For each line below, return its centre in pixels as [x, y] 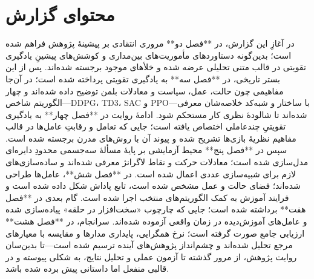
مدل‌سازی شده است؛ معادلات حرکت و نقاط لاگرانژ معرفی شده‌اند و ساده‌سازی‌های [157, 162]
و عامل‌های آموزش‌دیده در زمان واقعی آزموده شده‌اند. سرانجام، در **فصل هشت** [156, 221]
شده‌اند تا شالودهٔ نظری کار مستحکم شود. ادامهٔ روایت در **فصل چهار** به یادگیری [156, 114]
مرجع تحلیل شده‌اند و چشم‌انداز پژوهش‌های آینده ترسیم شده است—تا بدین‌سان [149, 245]
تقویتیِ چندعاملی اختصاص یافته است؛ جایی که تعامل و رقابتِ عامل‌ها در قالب [146, 126]
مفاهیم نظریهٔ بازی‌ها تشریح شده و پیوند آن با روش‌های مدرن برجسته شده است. [151, 138]
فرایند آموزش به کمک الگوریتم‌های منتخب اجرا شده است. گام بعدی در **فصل [147, 197]
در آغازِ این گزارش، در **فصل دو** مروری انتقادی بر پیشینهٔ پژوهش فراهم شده [150, 43]
